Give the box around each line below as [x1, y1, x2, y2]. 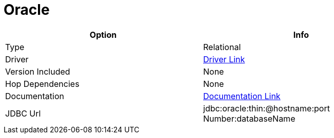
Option [89, 29, 117, 40]
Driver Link [203, 54, 245, 64]
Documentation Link [203, 90, 281, 101]
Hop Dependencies [5, 78, 80, 89]
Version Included [5, 66, 70, 77]
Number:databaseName [203, 113, 296, 124]
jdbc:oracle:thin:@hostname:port [203, 103, 330, 113]
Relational [203, 41, 241, 52]
